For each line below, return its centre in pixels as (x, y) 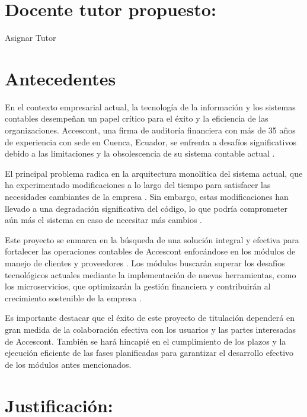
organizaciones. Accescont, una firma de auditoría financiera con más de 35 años (150, 130)
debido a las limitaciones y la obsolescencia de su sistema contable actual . (140, 153)
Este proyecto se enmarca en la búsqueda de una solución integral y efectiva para (152, 239)
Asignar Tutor (31, 38)
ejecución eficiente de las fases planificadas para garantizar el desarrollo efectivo (149, 353)
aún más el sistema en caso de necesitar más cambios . (103, 220)
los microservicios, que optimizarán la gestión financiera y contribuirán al (138, 286)
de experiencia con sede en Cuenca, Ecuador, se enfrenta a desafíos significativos (151, 141)
